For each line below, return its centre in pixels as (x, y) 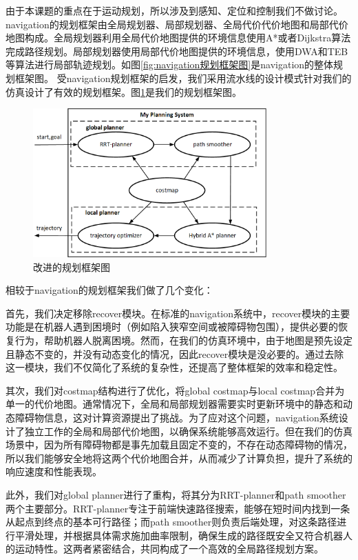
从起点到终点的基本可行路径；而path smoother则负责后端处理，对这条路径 (171, 522)
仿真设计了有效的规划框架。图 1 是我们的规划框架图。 (124, 91)
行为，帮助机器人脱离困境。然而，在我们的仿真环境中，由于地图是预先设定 (183, 340)
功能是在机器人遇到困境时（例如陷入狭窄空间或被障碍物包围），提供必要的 (172, 327)
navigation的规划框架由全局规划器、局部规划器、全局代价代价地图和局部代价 (177, 24)
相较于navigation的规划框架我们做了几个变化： (109, 290)
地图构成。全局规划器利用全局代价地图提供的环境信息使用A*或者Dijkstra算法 (178, 38)
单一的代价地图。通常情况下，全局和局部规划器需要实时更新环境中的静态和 (174, 404)
